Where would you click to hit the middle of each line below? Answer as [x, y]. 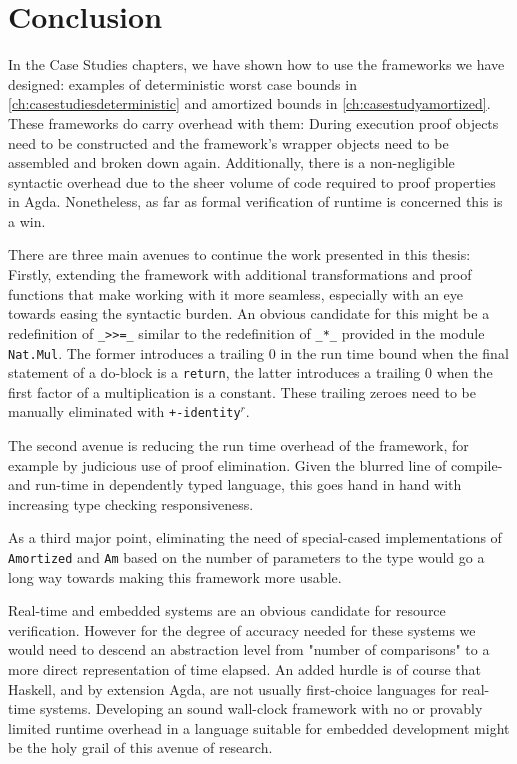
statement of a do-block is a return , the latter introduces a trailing [214, 372]
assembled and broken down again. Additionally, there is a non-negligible [231, 162]
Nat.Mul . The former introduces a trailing [136, 352]
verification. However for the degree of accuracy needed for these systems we [242, 629]
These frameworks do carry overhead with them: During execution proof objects [253, 122]
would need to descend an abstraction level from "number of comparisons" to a [249, 649]
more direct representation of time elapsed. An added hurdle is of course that [245, 669]
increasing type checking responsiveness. [131, 503]
